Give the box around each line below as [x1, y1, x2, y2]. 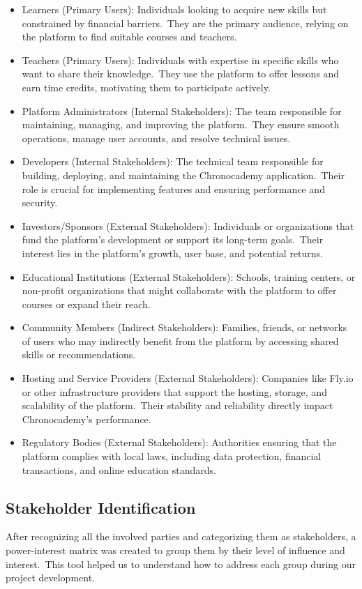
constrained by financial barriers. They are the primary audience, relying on [22, 15, 349, 30]
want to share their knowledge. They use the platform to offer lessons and [22, 66, 340, 81]
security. [22, 195, 58, 210]
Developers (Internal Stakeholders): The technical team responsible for [22, 154, 324, 169]
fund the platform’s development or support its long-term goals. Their [22, 232, 324, 247]
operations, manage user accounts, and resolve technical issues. [22, 130, 291, 145]
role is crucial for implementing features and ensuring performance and [22, 181, 325, 196]
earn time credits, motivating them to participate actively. [22, 79, 271, 94]
